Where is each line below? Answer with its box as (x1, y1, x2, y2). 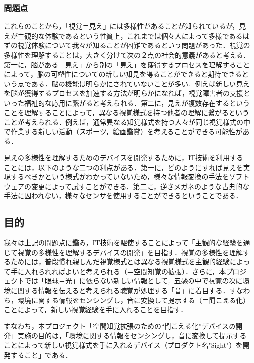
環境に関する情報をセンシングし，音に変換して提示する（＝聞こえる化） (17, 295, 250, 305)
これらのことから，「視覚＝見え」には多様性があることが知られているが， (4, 21, 239, 31)
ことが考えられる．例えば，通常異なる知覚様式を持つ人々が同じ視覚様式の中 (4, 117, 250, 127)
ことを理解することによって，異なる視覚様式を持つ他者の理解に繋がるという (4, 107, 249, 117)
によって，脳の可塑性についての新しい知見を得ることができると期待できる (4, 69, 242, 79)
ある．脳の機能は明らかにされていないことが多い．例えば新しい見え (31, 78, 250, 88)
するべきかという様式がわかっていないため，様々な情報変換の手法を (10, 171, 229, 182)
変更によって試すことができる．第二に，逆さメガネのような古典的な (31, 181, 249, 191)
